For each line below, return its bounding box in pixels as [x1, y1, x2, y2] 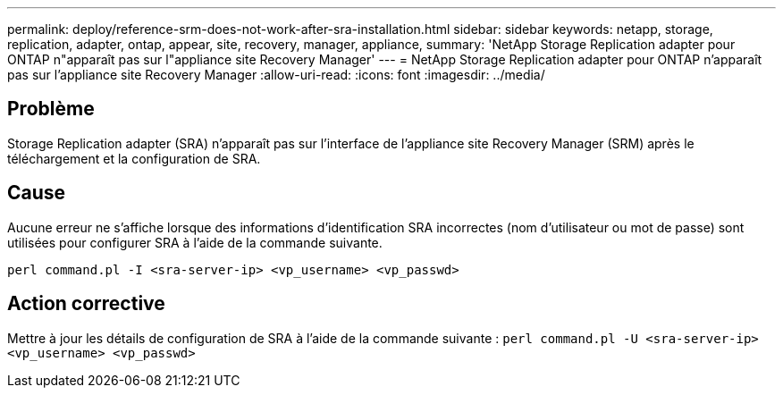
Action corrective [7, 292, 165, 315]
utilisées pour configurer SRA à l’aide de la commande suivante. [7, 234, 383, 250]
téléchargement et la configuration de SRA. [7, 150, 261, 166]
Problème [7, 97, 95, 121]
